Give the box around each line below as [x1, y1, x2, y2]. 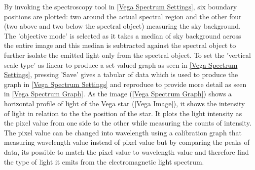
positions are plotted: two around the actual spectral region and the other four [4, 11, 242, 21]
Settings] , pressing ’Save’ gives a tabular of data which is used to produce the [4, 69, 238, 80]
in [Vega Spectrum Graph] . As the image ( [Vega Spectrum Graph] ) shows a [4, 88, 232, 99]
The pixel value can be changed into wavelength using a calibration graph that [4, 127, 242, 137]
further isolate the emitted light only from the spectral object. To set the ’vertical [4, 49, 251, 60]
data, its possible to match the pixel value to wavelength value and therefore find [4, 146, 249, 157]
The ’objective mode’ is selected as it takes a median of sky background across [4, 30, 241, 41]
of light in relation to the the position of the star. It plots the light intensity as [4, 108, 242, 118]
